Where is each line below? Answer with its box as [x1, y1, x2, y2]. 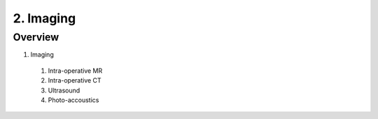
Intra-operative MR [48, 66, 103, 75]
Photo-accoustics [48, 95, 99, 104]
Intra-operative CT [48, 76, 101, 85]
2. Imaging [13, 10, 76, 26]
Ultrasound [48, 86, 80, 94]
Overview [13, 31, 59, 43]
